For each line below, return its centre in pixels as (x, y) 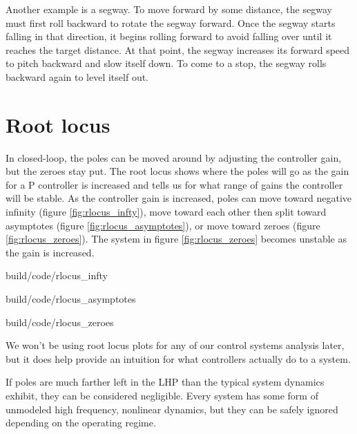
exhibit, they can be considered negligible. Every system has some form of (162, 395)
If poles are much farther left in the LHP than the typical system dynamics (165, 382)
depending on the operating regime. (81, 423)
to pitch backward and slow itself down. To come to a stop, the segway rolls (166, 63)
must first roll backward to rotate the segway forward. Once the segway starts (171, 22)
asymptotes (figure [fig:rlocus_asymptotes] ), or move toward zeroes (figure (163, 225)
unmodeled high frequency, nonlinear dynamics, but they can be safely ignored (172, 409)
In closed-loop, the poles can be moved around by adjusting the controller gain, (174, 157)
